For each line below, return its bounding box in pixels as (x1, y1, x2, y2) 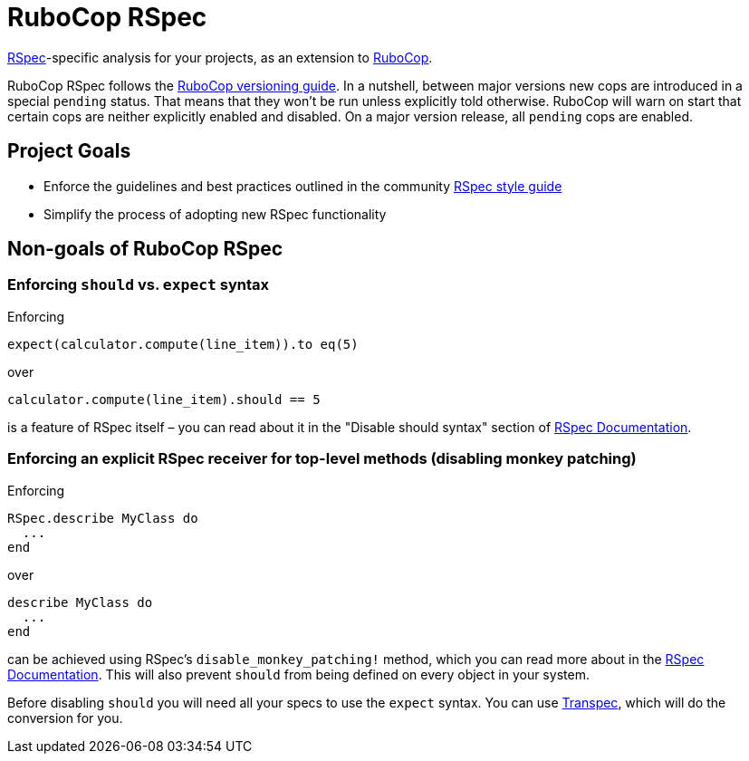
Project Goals (7, 140, 131, 163)
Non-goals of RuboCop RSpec (7, 237, 283, 261)
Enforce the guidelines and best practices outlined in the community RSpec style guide (43, 178, 562, 194)
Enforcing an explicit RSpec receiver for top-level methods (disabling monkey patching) (7, 449, 637, 468)
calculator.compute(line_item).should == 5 (7, 391, 321, 407)
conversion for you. (7, 709, 123, 726)
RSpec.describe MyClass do (7, 510, 198, 525)
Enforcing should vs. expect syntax (7, 275, 270, 294)
